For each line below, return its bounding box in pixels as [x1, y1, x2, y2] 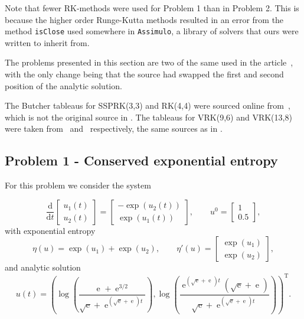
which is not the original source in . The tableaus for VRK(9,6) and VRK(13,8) [5, 110, 292, 123]
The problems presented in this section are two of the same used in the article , [5, 56, 293, 69]
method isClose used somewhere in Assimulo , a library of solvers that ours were [5, 25, 299, 37]
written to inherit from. [5, 36, 90, 48]
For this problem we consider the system [5, 179, 151, 191]
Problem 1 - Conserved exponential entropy [5, 151, 278, 170]
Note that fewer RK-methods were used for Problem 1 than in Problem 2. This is [5, 2, 299, 14]
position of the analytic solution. [5, 79, 122, 92]
